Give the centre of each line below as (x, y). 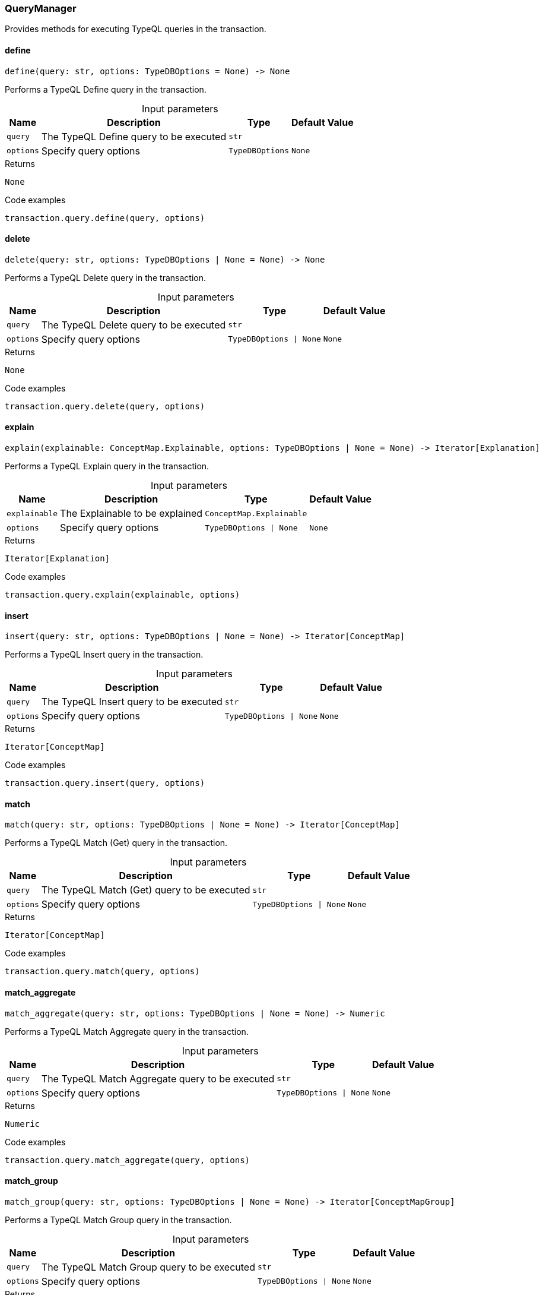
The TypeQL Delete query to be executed (134, 325)
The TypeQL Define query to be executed (134, 136)
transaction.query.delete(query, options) (105, 406)
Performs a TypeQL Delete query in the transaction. (106, 277)
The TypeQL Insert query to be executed (132, 702)
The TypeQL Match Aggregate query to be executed (158, 1078)
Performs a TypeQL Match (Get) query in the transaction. (116, 843)
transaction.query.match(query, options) (102, 972)
